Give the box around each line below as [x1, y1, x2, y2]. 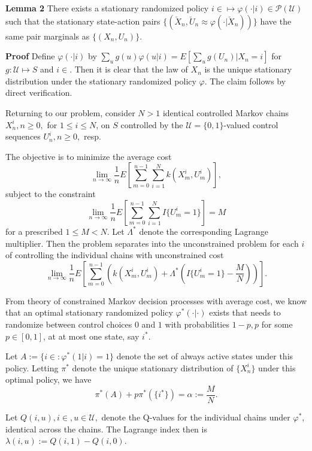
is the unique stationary [204, 63, 292, 75]
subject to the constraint [5, 187, 96, 200]
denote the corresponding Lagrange [139, 225, 268, 237]
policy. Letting [5, 361, 59, 374]
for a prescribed [5, 225, 63, 237]
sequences [5, 130, 41, 143]
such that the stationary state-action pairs [5, 14, 160, 27]
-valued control [223, 118, 278, 131]
